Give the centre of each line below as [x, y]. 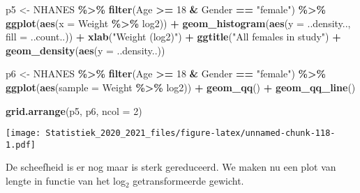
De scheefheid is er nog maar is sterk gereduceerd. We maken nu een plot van [171, 167]
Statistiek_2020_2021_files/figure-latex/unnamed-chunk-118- [190, 133]
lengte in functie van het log [66, 181]
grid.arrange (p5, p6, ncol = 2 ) [74, 110]
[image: [23, 133]
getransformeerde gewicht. [188, 181]
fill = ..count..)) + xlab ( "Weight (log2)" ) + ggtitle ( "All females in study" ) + [173, 37]
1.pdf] [21, 145]
